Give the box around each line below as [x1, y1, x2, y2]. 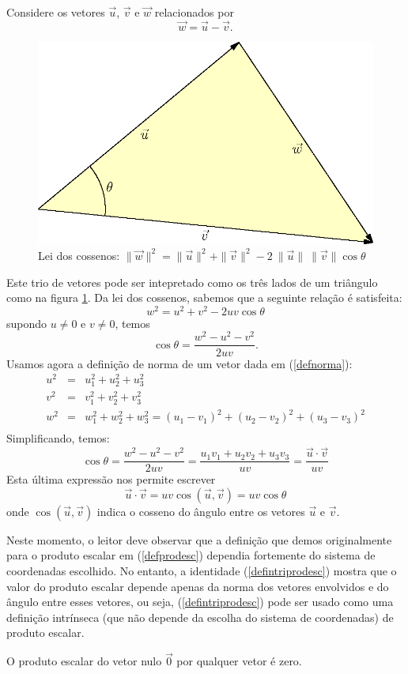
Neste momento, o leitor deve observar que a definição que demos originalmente [6, 531, 392, 548]
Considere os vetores [6, 4, 105, 20]
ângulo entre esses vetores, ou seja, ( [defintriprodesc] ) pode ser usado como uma [6, 593, 394, 610]
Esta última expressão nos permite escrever [6, 471, 216, 488]
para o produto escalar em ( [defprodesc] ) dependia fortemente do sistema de [6, 547, 376, 563]
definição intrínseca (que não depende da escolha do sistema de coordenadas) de [6, 608, 394, 625]
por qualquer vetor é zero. [176, 653, 302, 669]
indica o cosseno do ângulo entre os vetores [96, 503, 305, 519]
